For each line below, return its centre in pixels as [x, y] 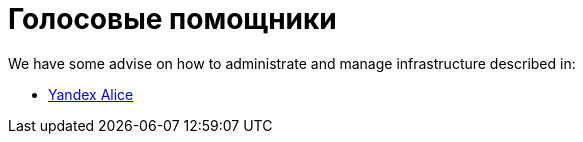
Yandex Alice [91, 94]
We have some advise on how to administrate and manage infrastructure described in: [292, 63]
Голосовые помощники [172, 19]
